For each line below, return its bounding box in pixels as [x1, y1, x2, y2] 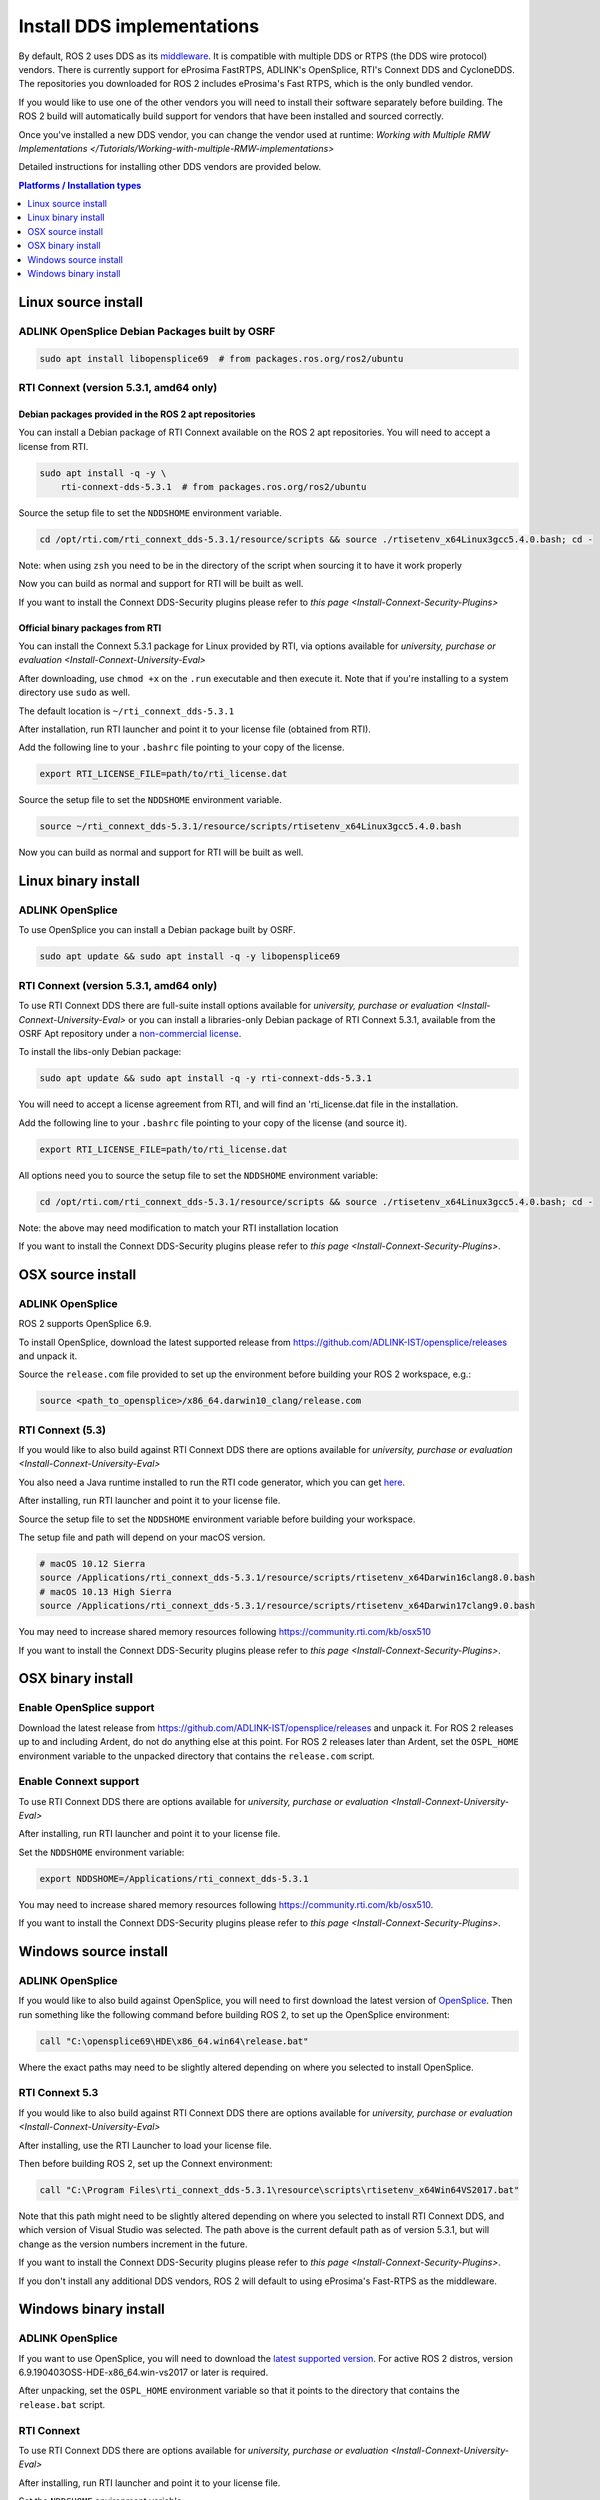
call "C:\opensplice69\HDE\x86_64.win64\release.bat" [39, 2035, 309, 2047]
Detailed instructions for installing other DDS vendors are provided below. [18, 161, 322, 173]
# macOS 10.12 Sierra [39, 1558, 146, 1570]
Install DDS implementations [18, 15, 260, 37]
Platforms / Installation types [18, 179, 142, 191]
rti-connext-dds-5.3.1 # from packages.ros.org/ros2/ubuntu [60, 481, 367, 492]
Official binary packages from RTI [18, 621, 162, 634]
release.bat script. [18, 2398, 106, 2410]
